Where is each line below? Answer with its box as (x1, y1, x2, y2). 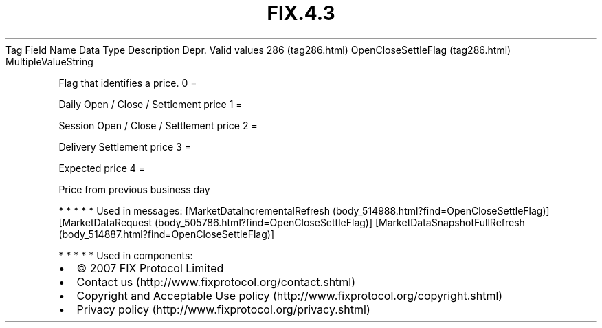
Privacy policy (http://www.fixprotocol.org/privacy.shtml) (76, 302, 370, 316)
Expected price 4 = (58, 162, 146, 174)
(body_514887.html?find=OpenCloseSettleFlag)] (58, 228, 274, 240)
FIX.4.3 (267, 1, 335, 25)
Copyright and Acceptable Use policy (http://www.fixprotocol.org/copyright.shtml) (76, 288, 503, 303)
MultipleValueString (5, 55, 93, 67)
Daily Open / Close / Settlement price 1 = (58, 98, 243, 110)
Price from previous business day (58, 183, 210, 195)
